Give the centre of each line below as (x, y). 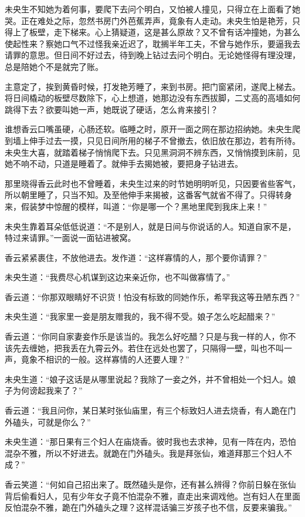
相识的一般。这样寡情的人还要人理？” (117, 359)
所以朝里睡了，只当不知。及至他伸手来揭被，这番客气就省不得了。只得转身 (148, 195)
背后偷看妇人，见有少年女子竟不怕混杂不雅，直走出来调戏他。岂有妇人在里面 (152, 496)
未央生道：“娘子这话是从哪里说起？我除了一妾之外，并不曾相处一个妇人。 (146, 379)
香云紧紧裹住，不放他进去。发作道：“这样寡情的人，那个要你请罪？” (136, 257)
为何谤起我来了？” (48, 390)
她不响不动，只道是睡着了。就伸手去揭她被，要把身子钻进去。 (124, 164)
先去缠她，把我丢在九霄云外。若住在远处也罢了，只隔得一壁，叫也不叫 (148, 348)
